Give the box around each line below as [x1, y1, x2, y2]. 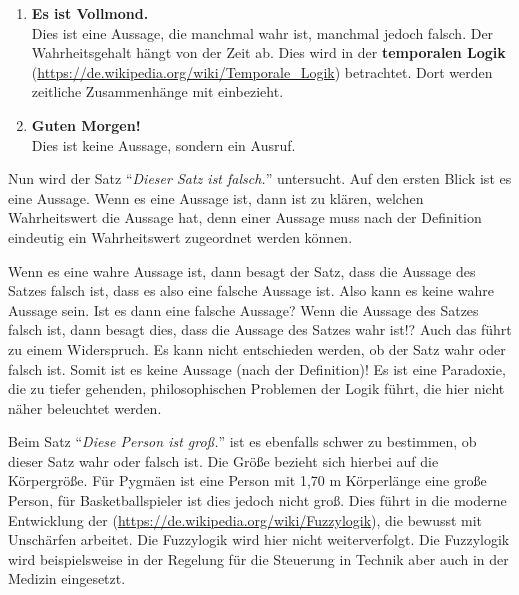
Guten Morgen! [31, 114, 141, 135]
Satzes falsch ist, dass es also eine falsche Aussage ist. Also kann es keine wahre [8, 280, 494, 301]
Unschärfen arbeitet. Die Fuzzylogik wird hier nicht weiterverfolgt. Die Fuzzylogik [8, 529, 510, 550]
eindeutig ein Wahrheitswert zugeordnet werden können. [8, 226, 353, 247]
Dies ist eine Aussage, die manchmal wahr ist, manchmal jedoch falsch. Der [31, 22, 494, 43]
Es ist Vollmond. [31, 3, 149, 23]
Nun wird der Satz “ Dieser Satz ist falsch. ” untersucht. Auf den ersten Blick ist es [8, 168, 512, 189]
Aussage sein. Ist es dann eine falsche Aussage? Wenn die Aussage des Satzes [8, 299, 479, 320]
